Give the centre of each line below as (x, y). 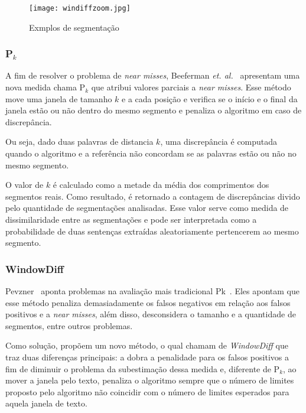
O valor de (25, 185)
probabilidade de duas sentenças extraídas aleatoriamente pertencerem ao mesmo (152, 231)
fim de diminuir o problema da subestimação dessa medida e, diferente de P (143, 368)
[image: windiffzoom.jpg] (80, 8)
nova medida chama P (45, 87)
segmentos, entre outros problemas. (69, 325)
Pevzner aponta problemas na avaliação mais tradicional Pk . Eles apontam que (152, 291)
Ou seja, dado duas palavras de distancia (79, 142)
